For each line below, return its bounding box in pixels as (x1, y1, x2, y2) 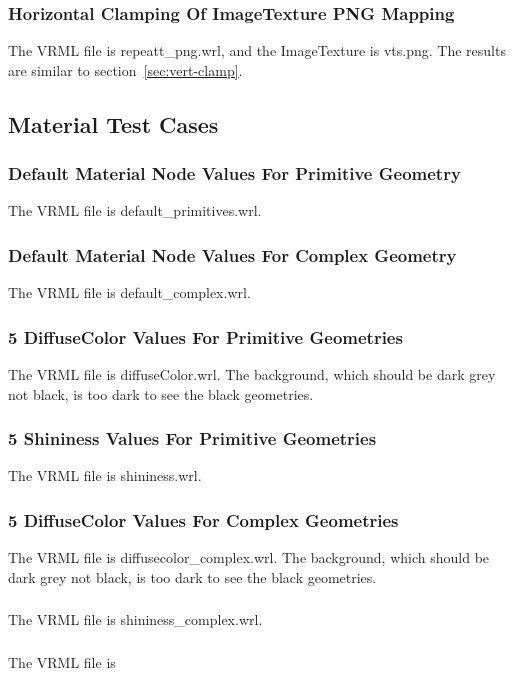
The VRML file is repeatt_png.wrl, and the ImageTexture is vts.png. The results (8, 40, 506, 61)
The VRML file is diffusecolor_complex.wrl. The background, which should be (8, 547, 490, 568)
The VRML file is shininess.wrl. (8, 465, 202, 486)
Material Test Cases (8, 108, 219, 139)
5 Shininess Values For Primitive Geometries (8, 426, 377, 451)
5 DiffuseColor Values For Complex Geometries (8, 507, 399, 532)
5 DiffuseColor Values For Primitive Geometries (8, 324, 403, 349)
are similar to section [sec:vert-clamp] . (8, 59, 243, 80)
